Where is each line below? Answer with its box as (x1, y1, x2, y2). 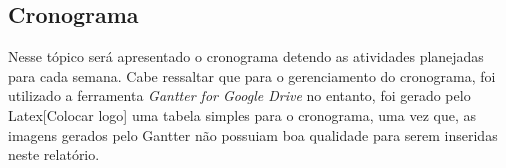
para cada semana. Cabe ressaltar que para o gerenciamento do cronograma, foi (8, 65, 496, 86)
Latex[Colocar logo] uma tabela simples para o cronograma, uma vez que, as (8, 104, 476, 125)
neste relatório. (8, 144, 100, 165)
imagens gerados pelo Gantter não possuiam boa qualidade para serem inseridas (8, 124, 498, 145)
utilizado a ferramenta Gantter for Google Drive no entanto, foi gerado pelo (8, 85, 471, 106)
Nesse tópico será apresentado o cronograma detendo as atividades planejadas (8, 46, 484, 67)
